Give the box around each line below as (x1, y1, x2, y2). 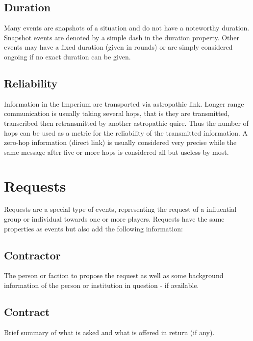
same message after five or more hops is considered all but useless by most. (4, 146, 229, 157)
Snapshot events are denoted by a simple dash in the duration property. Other (4, 32, 240, 42)
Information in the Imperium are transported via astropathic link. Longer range (4, 98, 244, 109)
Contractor (4, 247, 61, 262)
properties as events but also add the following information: (4, 223, 183, 233)
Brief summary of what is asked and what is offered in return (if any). (4, 327, 215, 337)
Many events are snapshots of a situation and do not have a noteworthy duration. (4, 23, 250, 33)
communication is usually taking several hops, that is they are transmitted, (4, 108, 230, 118)
